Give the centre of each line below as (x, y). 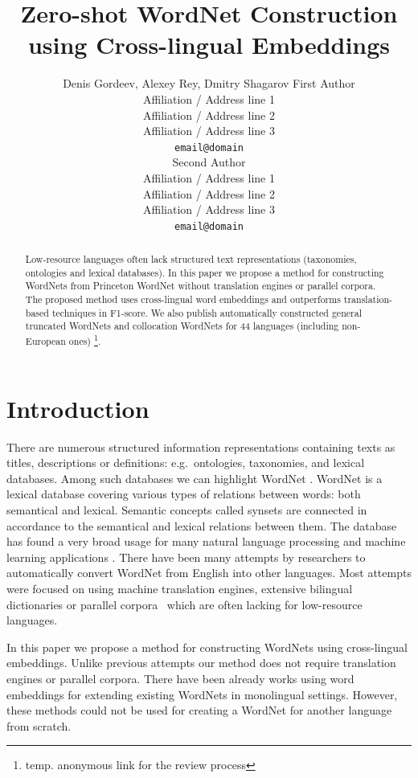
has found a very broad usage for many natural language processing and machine (206, 541)
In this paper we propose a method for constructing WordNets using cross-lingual (207, 647)
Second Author (209, 162)
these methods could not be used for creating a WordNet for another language (199, 710)
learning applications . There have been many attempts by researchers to (186, 557)
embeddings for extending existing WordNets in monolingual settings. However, (202, 694)
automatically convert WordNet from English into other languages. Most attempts (209, 573)
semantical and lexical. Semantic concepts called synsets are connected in (187, 510)
